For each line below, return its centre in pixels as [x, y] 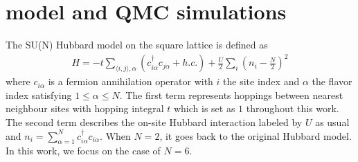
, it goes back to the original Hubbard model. [256, 135]
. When [115, 135]
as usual [332, 122]
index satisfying [39, 94]
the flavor [332, 81]
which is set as [204, 108]
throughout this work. [293, 108]
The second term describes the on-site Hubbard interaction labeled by [154, 122]
